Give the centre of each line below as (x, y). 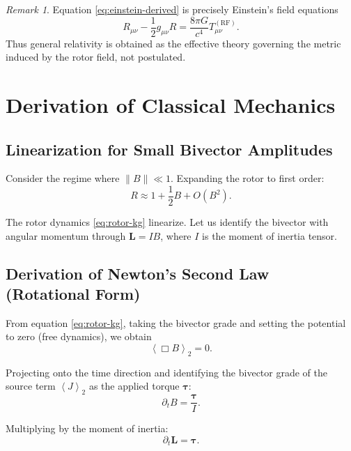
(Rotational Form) (73, 294)
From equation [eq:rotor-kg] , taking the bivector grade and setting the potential (176, 322)
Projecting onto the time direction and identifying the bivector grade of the (166, 372)
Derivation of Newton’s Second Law (138, 273)
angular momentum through (66, 235)
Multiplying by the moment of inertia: (87, 428)
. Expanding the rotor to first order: (248, 178)
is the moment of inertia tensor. (270, 235)
